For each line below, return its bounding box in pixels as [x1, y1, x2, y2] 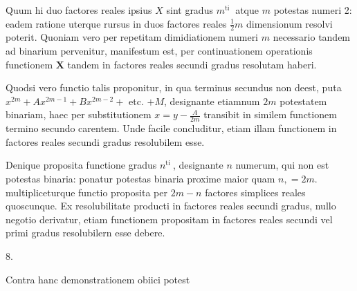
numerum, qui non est [235, 158, 329, 172]
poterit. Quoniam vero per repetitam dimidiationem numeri [6, 30, 259, 44]
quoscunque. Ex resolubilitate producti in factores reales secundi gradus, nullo [6, 198, 336, 213]
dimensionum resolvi [246, 16, 333, 30]
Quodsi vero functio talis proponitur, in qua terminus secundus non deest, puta [6, 80, 342, 95]
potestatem [280, 93, 327, 108]
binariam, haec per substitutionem [6, 107, 152, 122]
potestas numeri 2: [273, 3, 352, 17]
